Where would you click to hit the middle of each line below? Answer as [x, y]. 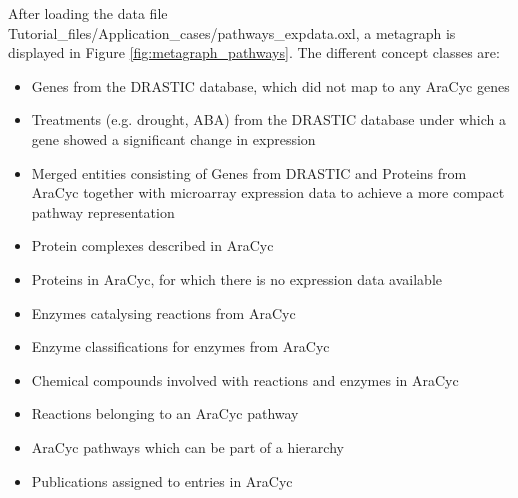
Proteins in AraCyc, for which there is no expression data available [236, 278]
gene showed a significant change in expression [173, 138]
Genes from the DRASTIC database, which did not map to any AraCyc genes [270, 85]
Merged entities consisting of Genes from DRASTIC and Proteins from [249, 172]
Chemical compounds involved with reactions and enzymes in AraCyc [245, 379]
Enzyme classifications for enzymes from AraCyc [180, 346]
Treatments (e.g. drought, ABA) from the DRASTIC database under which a [268, 119]
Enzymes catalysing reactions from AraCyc [163, 312]
